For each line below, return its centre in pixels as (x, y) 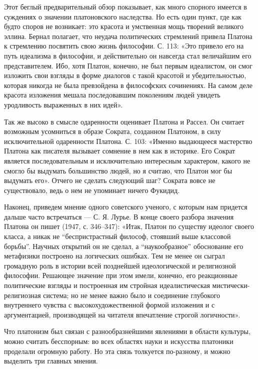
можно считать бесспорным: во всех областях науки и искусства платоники (119, 341)
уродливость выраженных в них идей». (63, 104)
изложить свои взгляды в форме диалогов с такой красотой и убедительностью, (125, 75)
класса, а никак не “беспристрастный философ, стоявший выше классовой (117, 236)
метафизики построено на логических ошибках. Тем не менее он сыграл (114, 256)
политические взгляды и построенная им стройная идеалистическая (107, 285)
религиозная (22, 295)
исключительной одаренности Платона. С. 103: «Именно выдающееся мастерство (128, 141)
